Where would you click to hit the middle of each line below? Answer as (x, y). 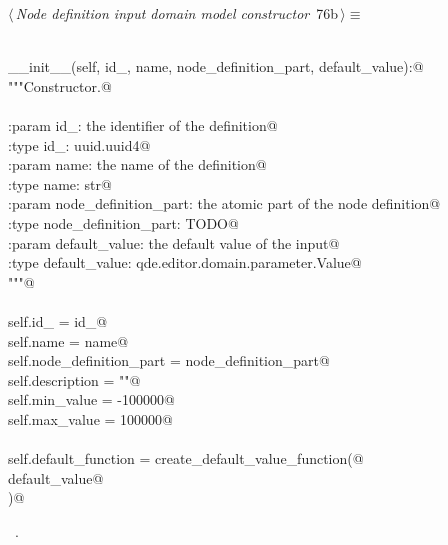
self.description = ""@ (74, 379)
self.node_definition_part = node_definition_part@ (169, 360)
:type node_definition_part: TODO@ (123, 222)
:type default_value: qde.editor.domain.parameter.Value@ (185, 262)
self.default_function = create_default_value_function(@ (186, 458)
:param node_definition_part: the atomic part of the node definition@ (224, 203)
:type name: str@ (60, 183)
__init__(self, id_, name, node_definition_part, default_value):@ (216, 66)
